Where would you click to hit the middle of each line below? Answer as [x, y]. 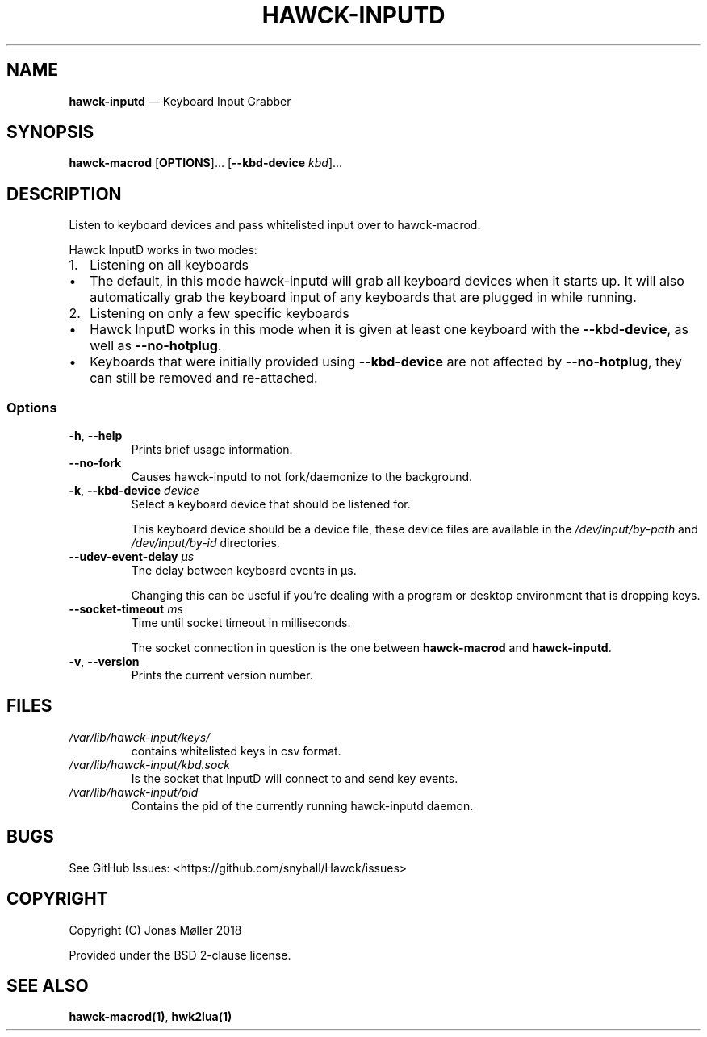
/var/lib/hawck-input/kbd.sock [150, 764]
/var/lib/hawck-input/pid [134, 792]
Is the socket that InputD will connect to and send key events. [295, 778]
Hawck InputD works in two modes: [163, 250]
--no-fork [95, 463]
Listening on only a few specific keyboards [220, 314]
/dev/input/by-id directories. [205, 543]
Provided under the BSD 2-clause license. [180, 955]
